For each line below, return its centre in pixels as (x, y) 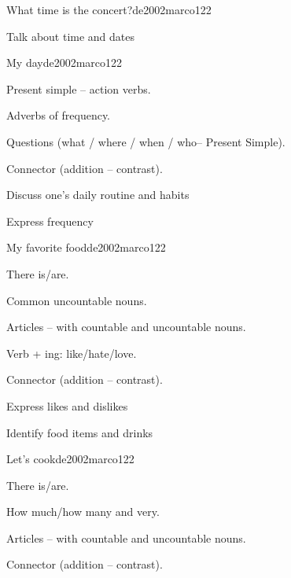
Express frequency (50, 221)
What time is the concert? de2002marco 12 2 (109, 9)
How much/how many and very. (83, 512)
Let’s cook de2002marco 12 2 (70, 459)
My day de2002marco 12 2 (64, 63)
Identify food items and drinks (80, 432)
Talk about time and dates (71, 36)
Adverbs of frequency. (59, 115)
